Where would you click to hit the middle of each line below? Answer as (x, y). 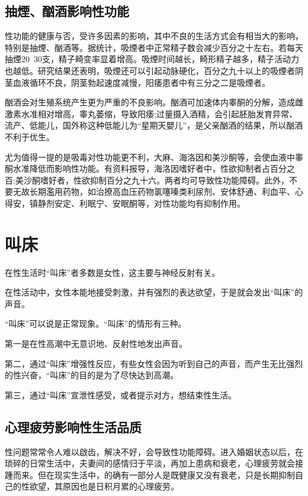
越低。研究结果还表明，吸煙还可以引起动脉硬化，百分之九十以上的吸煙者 (154, 70)
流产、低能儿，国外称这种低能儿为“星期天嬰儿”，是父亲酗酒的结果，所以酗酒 (154, 125)
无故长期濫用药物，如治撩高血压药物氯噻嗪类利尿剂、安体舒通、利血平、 (154, 191)
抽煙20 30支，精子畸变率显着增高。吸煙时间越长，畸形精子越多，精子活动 (148, 59)
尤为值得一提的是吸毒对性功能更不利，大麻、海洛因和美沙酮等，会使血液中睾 (154, 157)
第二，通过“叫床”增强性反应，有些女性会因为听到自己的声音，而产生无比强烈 (154, 363)
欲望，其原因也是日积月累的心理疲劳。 (104, 486)
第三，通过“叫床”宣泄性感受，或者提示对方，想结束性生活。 (121, 394)
